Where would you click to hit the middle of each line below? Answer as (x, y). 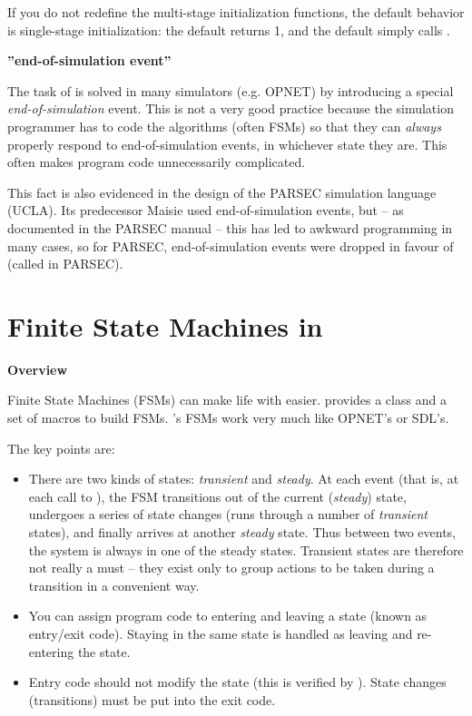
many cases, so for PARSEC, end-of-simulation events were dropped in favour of (231, 245)
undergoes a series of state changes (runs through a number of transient (228, 514)
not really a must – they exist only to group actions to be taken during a (231, 568)
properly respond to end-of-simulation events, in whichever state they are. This (227, 144)
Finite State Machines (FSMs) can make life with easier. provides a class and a (227, 400)
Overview (38, 369)
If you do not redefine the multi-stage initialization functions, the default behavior (236, 12)
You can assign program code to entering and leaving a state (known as (228, 616)
